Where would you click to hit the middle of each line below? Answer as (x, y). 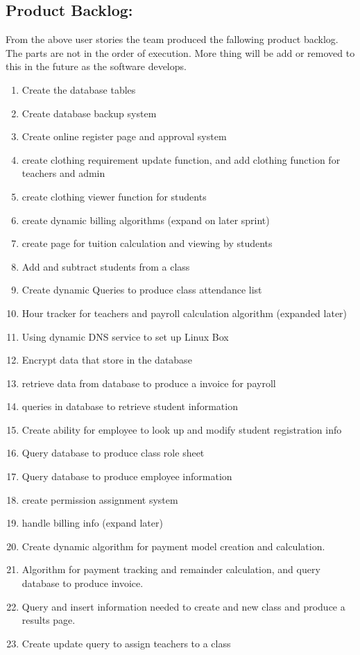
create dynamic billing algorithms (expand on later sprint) (146, 220)
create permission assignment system (100, 499)
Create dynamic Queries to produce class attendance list (142, 290)
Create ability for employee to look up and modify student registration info (182, 429)
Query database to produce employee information (127, 476)
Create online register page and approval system (124, 136)
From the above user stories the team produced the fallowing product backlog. (172, 39)
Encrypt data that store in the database (107, 360)
